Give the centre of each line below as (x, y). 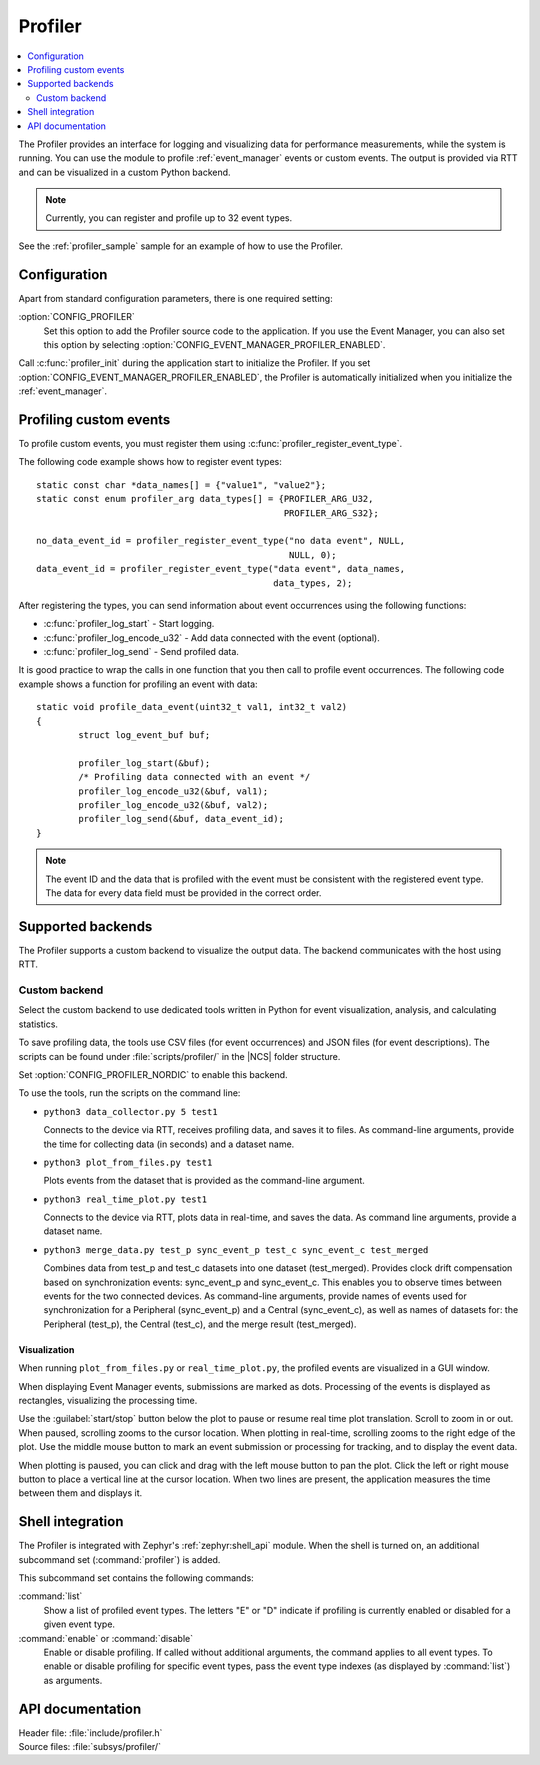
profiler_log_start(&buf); (144, 763)
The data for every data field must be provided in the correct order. (183, 892)
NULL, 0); (312, 554)
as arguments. (73, 1680)
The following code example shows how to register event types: (150, 462)
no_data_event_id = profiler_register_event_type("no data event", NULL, (221, 541)
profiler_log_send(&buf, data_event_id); (181, 819)
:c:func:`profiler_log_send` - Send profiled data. (141, 652)
